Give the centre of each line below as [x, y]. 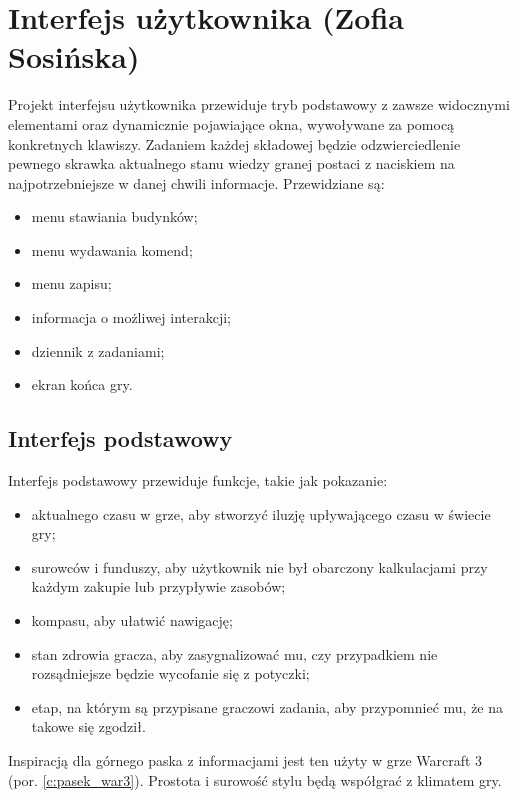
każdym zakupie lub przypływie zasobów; [158, 586]
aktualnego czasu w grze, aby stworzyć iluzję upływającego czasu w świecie [261, 513]
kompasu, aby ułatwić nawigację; [132, 620]
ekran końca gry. [82, 384]
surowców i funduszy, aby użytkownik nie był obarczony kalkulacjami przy [259, 566]
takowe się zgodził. [88, 726]
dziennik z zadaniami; [98, 350]
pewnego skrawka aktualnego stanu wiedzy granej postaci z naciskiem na [231, 163]
